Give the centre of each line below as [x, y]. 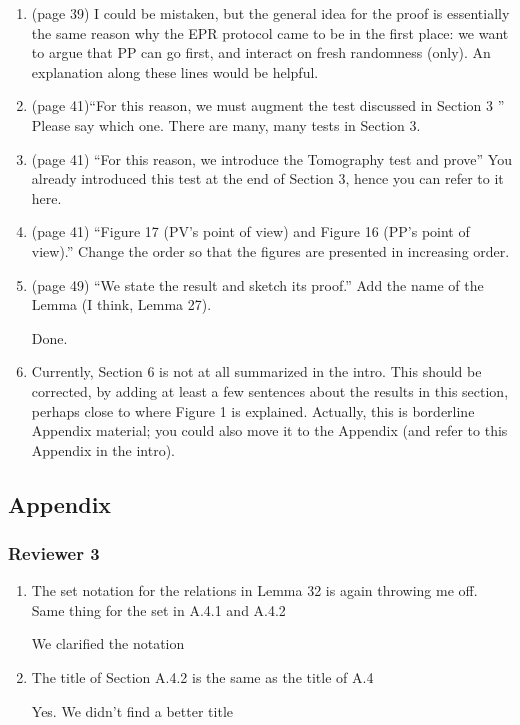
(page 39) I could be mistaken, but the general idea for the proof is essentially [270, 13]
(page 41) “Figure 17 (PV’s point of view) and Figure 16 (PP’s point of [250, 231]
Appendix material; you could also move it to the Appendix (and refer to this [269, 430]
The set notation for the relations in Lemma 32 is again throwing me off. [254, 590]
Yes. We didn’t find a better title [132, 710]
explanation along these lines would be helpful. [175, 71]
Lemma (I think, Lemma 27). [121, 304]
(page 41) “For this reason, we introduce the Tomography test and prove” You [271, 158]
